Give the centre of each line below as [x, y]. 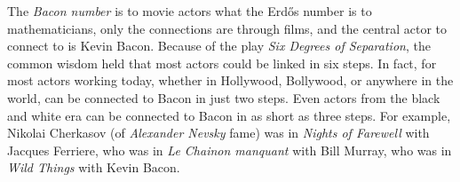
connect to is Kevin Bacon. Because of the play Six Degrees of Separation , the [219, 46]
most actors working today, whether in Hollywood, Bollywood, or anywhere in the [230, 80]
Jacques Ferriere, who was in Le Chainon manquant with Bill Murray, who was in [230, 150]
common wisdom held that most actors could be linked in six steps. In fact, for [222, 63]
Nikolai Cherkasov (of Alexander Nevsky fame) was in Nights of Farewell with [218, 133]
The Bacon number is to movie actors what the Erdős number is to [190, 11]
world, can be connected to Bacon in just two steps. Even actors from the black [224, 97]
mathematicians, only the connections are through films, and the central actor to [227, 28]
